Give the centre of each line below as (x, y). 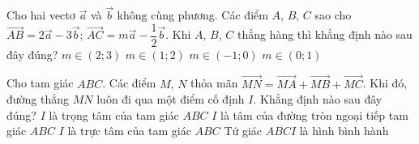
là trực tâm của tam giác (129, 131)
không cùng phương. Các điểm (192, 15)
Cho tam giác (40, 83)
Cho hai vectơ (41, 15)
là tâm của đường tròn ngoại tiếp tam (314, 114)
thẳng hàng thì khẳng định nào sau (325, 34)
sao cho (333, 15)
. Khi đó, (385, 83)
